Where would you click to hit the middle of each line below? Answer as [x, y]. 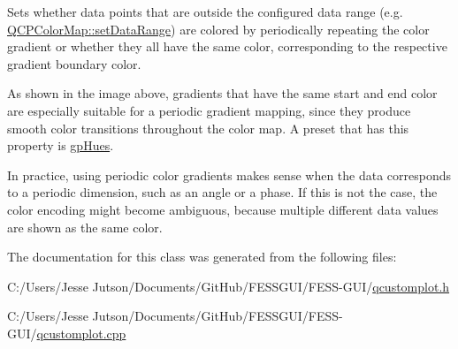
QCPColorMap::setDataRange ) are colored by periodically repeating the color [218, 29]
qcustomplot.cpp [81, 333]
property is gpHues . [61, 145]
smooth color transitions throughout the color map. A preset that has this [208, 128]
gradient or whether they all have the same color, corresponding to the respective [227, 46]
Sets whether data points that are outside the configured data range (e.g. [205, 11]
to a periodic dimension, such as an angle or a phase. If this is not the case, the [222, 192]
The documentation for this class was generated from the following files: [202, 257]
